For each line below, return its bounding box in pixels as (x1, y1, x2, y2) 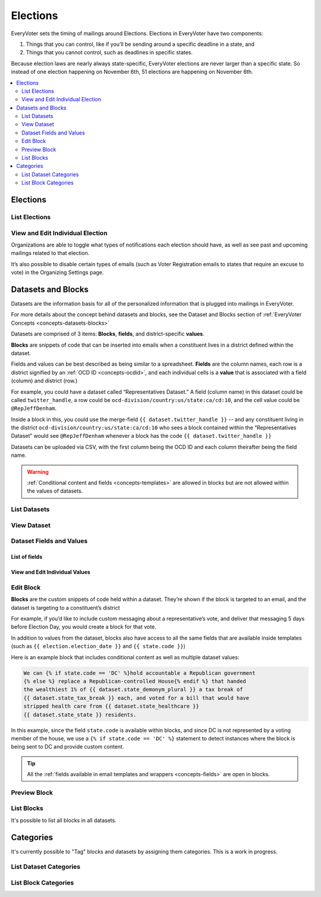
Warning (27, 468, 49, 475)
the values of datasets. (27, 487, 83, 494)
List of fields (11, 553, 43, 560)
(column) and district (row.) (11, 377, 78, 384)
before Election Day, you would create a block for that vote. (11, 623, 157, 631)
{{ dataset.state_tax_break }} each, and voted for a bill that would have (23, 694, 250, 701)
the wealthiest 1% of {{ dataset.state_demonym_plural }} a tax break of (23, 686, 243, 693)
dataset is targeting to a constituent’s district (11, 604, 120, 611)
